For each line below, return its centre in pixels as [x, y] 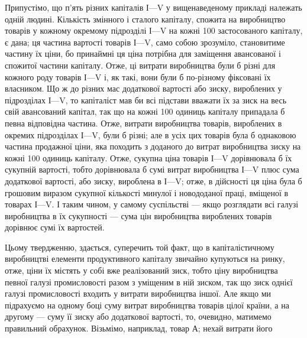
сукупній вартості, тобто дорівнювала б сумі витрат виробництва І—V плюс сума [152, 169]
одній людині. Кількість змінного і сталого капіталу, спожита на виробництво [145, 19]
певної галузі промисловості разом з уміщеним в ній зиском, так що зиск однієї [149, 282]
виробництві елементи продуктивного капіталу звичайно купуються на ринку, [145, 259]
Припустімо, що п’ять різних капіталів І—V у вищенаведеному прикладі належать [153, 7]
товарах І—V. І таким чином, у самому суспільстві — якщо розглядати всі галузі [152, 204]
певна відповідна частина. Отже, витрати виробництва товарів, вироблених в [143, 123]
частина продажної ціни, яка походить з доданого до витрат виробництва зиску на [153, 146]
